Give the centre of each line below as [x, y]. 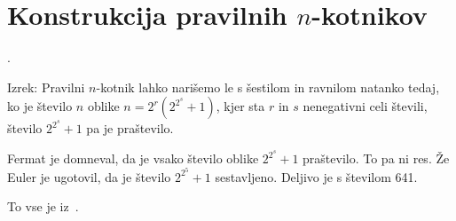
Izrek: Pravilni [46, 87]
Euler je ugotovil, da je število [89, 176]
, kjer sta [240, 106]
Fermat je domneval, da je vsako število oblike [133, 158]
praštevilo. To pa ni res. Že [376, 158]
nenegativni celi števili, [365, 106]
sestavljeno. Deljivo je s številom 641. [316, 176]
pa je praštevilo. [130, 128]
